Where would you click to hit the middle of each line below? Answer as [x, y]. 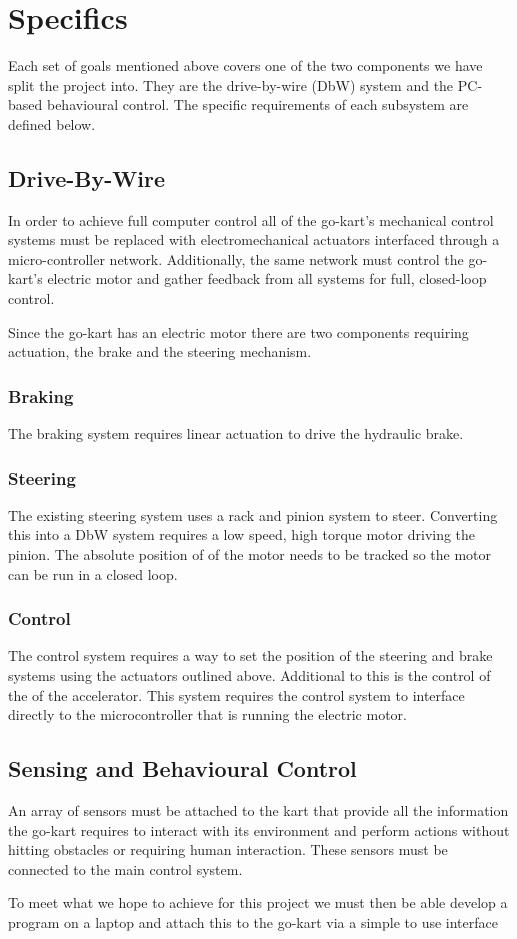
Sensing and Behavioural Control [182, 768]
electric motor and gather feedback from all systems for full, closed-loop [267, 278]
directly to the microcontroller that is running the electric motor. [207, 714]
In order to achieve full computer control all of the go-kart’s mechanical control [251, 219]
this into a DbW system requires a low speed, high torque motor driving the [242, 534]
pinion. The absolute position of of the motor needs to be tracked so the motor [250, 554]
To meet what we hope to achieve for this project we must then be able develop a [258, 902]
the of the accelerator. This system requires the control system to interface [236, 694]
